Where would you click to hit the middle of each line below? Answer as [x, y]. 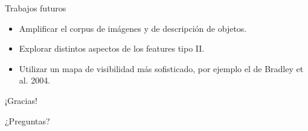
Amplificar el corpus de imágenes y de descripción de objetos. [133, 28]
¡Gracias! [21, 100]
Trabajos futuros [36, 8]
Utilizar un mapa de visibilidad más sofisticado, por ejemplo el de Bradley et [161, 68]
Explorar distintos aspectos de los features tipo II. [112, 48]
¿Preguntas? [27, 120]
